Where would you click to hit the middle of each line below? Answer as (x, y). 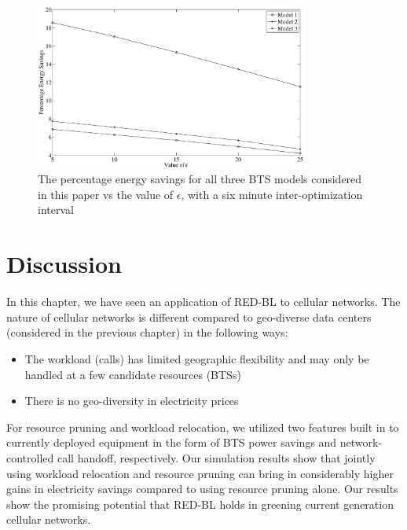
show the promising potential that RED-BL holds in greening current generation (200, 504)
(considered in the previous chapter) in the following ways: (147, 332)
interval (56, 210)
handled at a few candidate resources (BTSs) (133, 374)
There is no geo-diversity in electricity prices (132, 401)
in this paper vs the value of (106, 194)
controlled (30, 457)
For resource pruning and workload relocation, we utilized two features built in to (203, 427)
